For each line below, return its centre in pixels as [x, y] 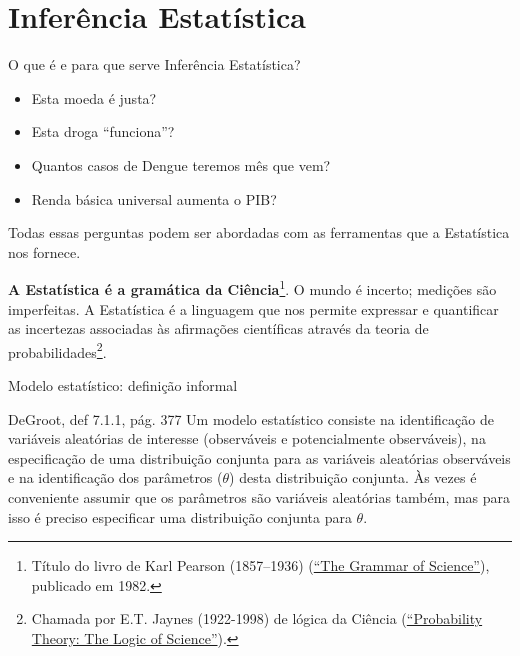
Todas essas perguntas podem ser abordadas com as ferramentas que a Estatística [259, 232]
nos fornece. [44, 251]
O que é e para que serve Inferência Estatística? [154, 64]
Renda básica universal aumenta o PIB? [154, 198]
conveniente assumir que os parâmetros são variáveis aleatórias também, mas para [259, 496]
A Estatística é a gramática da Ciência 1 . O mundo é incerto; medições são [252, 287]
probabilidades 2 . [57, 350]
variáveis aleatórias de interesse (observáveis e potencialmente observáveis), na [247, 438]
